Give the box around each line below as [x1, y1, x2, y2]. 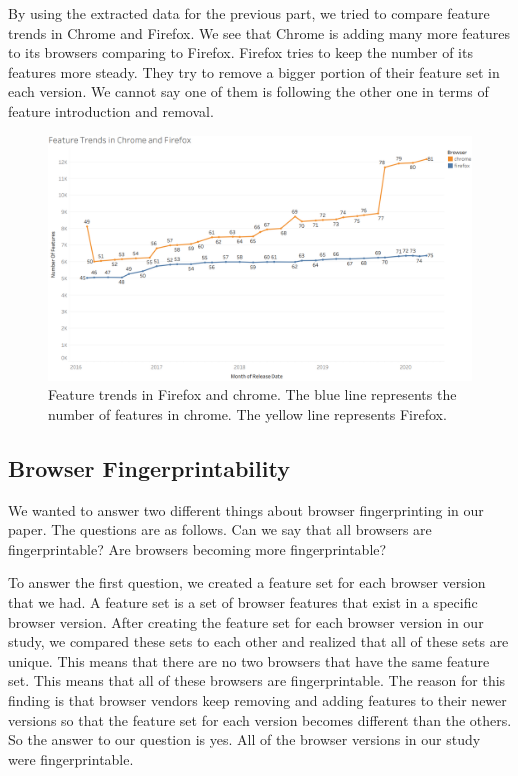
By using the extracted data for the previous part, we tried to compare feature [8, 3, 490, 23]
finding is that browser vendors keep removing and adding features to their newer [8, 690, 507, 711]
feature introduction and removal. [8, 100, 214, 121]
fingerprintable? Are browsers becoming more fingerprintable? [8, 538, 387, 559]
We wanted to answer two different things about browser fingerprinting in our [8, 499, 484, 520]
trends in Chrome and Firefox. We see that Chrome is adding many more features [8, 22, 510, 43]
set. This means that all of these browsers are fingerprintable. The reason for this [8, 670, 506, 691]
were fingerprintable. [8, 748, 134, 769]
